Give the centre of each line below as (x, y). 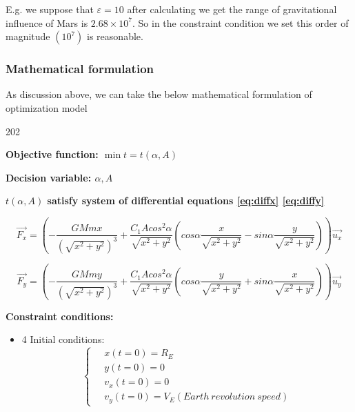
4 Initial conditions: (63, 339)
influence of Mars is (47, 22)
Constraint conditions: (60, 316)
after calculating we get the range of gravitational (232, 9)
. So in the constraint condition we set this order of (241, 22)
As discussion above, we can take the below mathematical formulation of (159, 94)
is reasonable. (115, 36)
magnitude (28, 36)
